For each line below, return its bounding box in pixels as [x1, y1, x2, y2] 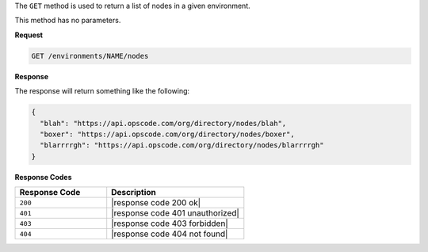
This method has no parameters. [14, 16, 121, 25]
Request [14, 30, 44, 40]
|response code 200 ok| [111, 197, 201, 208]
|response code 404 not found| [111, 228, 228, 239]
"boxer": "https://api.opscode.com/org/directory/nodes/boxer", [40, 129, 295, 139]
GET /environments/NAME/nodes [31, 52, 149, 60]
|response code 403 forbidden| [111, 218, 229, 229]
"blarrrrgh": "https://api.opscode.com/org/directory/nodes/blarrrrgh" [40, 141, 324, 150]
